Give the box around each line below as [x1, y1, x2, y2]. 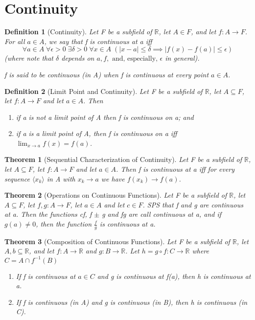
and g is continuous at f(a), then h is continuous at [97, 271, 251, 281]
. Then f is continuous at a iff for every [116, 164, 235, 174]
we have [101, 173, 125, 183]
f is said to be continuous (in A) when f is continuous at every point [4, 69, 209, 79]
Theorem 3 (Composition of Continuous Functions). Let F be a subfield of [4, 236, 230, 246]
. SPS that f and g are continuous [142, 199, 243, 209]
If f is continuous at [16, 271, 76, 281]
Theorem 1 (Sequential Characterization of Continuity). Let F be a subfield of [4, 154, 242, 164]
